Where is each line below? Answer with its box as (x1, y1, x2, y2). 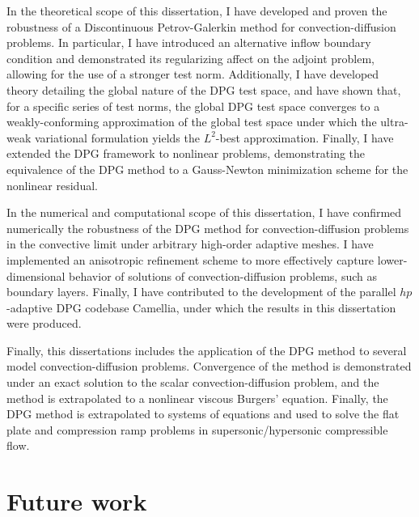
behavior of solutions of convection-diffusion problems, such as (69, 267, 377, 284)
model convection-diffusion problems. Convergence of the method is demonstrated (6, 358, 412, 375)
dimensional (6, 267, 66, 284)
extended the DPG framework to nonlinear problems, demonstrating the (6, 145, 366, 162)
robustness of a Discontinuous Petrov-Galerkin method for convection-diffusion (6, 18, 396, 35)
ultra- (380, 113, 408, 130)
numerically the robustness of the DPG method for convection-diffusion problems (6, 219, 409, 236)
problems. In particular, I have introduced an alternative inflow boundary (6, 34, 371, 51)
